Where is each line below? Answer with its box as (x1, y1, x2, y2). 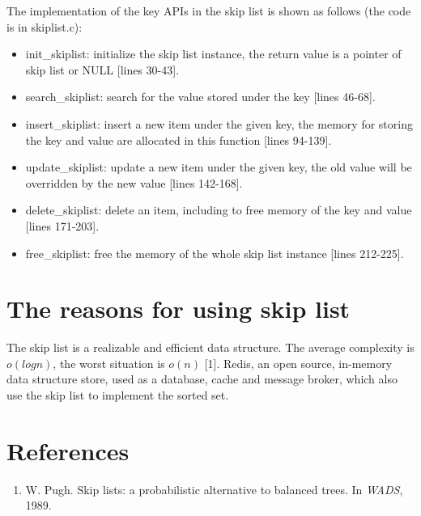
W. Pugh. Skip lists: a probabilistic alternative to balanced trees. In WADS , (25, 480, 403, 497)
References (6, 434, 130, 467)
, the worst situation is (53, 354, 165, 371)
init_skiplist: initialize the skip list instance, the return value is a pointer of (25, 45, 402, 62)
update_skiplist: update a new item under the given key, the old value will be (25, 159, 412, 176)
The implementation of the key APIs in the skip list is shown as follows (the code (6, 2, 411, 19)
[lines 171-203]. (25, 217, 100, 234)
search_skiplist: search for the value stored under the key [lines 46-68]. (25, 88, 376, 105)
